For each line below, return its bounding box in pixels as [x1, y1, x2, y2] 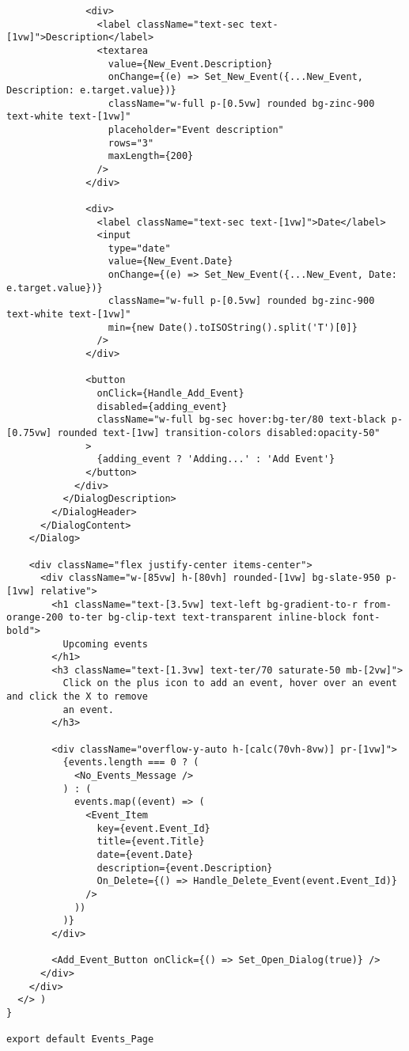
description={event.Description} [97, 862, 273, 874]
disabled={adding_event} [97, 400, 228, 412]
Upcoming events [62, 638, 148, 650]
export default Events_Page [6, 1034, 154, 1045]
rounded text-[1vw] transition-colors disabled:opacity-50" [57, 427, 381, 438]
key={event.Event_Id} [97, 822, 210, 834]
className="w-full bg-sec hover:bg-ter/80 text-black [97, 414, 386, 426]
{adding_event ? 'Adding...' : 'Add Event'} [97, 453, 335, 465]
